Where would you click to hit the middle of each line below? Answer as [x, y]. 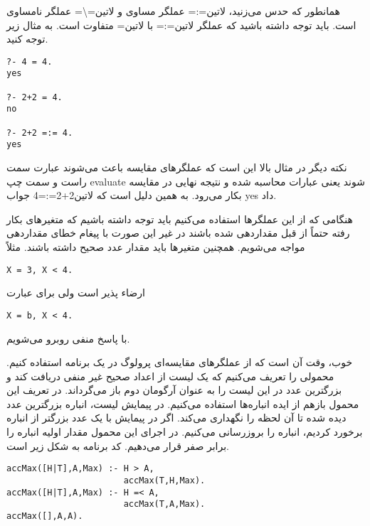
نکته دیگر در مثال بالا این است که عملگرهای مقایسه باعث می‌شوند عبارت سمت [177, 167]
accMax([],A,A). [45, 516]
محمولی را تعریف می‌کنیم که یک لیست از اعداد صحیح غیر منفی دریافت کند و [170, 376]
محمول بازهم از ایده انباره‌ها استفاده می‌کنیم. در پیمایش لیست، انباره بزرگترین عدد [183, 403]
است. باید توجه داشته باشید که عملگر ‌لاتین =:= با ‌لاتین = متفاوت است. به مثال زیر [181, 25]
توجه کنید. [27, 39]
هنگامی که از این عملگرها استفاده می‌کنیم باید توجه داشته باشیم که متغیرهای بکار [180, 219]
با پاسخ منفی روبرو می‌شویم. [68, 338]
